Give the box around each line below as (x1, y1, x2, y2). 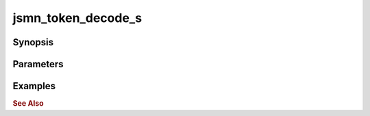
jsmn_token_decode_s (12, 10, 143, 25)
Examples (12, 80, 56, 92)
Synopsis (12, 36, 54, 48)
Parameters (12, 58, 64, 70)
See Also (12, 99, 44, 108)
